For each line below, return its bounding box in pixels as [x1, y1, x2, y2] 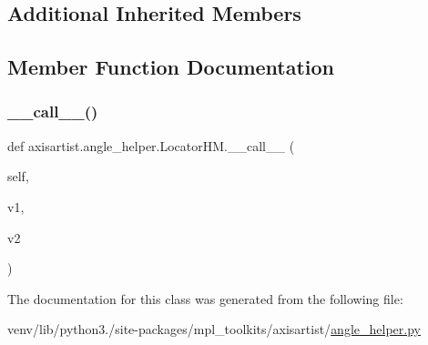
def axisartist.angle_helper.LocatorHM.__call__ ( [7, 136, 295, 155]
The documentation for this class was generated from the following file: [7, 289, 403, 308]
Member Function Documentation [7, 53, 335, 81]
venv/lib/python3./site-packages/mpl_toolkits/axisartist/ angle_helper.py [7, 320, 421, 339]
